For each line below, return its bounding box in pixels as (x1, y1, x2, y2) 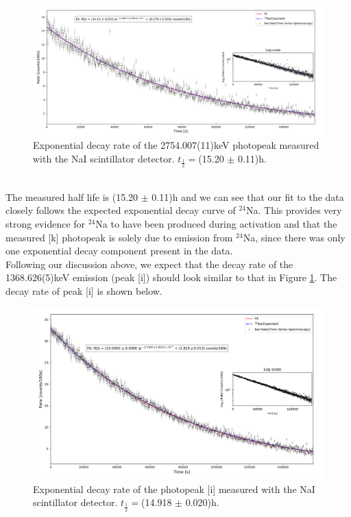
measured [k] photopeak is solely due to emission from (5, 230, 233, 244)
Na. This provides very (246, 203, 342, 217)
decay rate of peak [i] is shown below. (5, 284, 162, 298)
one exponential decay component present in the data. (5, 243, 233, 258)
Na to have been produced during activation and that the (95, 217, 337, 231)
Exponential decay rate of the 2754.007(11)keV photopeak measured (33, 138, 319, 152)
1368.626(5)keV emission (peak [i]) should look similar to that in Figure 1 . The (5, 270, 337, 285)
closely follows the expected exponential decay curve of (5, 203, 236, 217)
